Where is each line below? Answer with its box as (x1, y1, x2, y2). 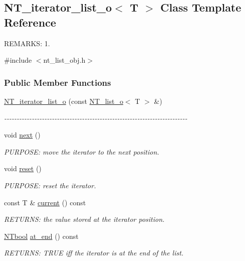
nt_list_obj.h (43, 55, 86, 65)
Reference (4, 14, 56, 30)
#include (4, 55, 32, 65)
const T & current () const (4, 197, 86, 207)
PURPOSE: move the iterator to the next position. (4, 146, 159, 157)
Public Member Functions (4, 76, 111, 88)
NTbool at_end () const (4, 230, 79, 241)
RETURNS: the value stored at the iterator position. (4, 214, 165, 224)
